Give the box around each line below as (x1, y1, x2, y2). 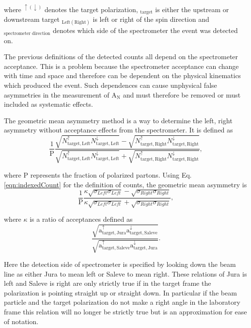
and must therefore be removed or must (123, 89, 241, 99)
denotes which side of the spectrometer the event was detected (52, 25, 238, 35)
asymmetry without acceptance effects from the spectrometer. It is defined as (4, 125, 233, 135)
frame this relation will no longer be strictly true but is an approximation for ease (4, 306, 247, 316)
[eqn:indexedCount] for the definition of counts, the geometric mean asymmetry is (4, 179, 247, 189)
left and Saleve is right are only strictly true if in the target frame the (4, 278, 211, 288)
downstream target (4, 14, 60, 24)
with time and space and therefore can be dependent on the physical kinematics (4, 70, 241, 81)
